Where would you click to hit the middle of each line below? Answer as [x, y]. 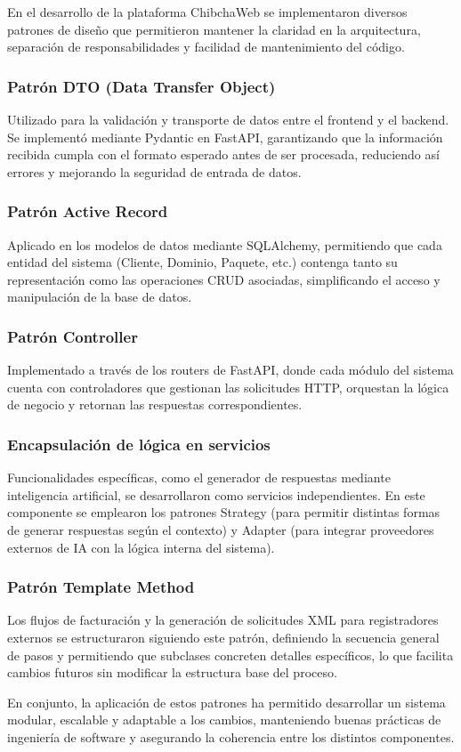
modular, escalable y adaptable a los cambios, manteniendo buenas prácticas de [224, 720]
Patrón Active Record [88, 211]
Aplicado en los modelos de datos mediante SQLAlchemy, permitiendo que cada [225, 244]
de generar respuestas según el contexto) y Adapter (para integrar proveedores [221, 529]
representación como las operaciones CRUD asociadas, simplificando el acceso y [224, 279]
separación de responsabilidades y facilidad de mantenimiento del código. [206, 47]
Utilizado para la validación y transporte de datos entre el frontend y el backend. [228, 119]
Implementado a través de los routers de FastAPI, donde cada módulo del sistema [230, 370]
